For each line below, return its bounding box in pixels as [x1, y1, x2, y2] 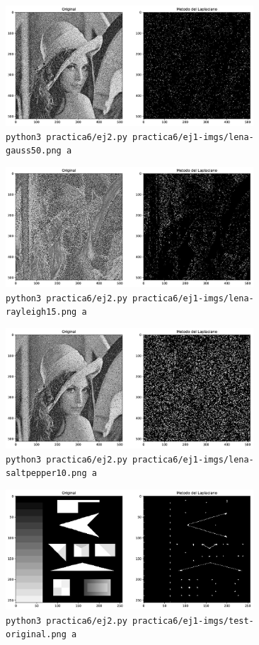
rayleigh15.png [6, 307, 77, 318]
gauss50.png [6, 146, 62, 156]
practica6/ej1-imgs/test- [132, 615, 254, 626]
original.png [6, 629, 67, 640]
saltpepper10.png [6, 468, 87, 479]
